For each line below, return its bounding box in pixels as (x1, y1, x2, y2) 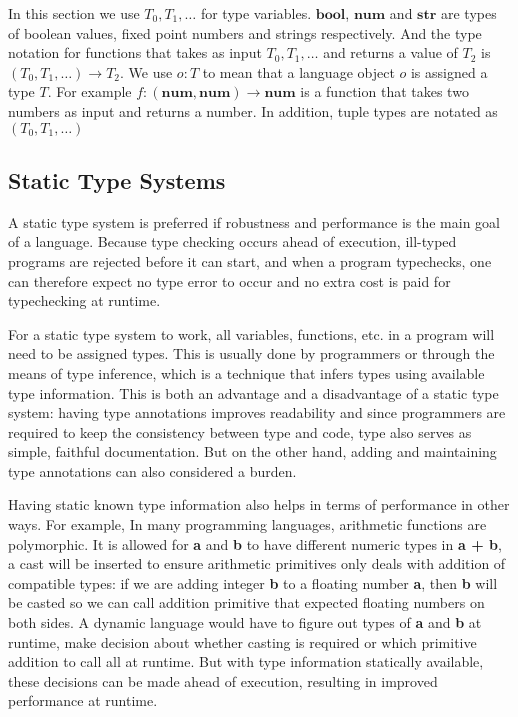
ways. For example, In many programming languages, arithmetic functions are (8, 514, 487, 535)
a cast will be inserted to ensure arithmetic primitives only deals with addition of (8, 553, 506, 574)
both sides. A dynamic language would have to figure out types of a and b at (8, 612, 482, 633)
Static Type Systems (8, 164, 226, 195)
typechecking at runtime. (8, 290, 161, 311)
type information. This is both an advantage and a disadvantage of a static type (8, 382, 499, 403)
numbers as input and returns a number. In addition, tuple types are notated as (8, 100, 498, 121)
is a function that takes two (300, 81, 469, 102)
